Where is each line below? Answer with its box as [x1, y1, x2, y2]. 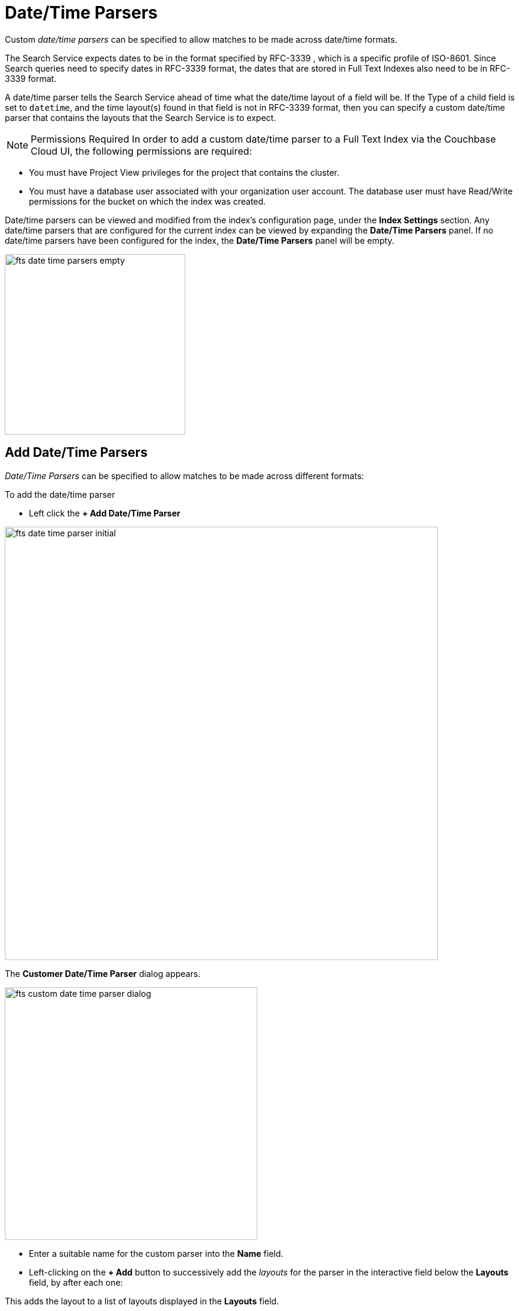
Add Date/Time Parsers [5, 445, 148, 460]
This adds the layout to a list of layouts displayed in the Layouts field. [5, 1295, 279, 1306]
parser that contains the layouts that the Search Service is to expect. [5, 112, 276, 123]
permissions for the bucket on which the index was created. [29, 196, 266, 206]
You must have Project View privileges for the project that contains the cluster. [29, 167, 340, 178]
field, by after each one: [29, 1277, 123, 1288]
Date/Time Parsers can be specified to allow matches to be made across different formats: [5, 470, 364, 481]
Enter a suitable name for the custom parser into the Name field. [29, 1248, 284, 1259]
